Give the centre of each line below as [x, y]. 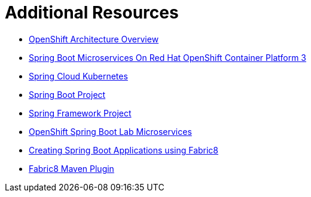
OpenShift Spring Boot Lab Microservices [110, 131]
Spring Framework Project [80, 113]
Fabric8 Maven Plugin [71, 168]
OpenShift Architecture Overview [94, 39]
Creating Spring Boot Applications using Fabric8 [124, 150]
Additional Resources [92, 13]
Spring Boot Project [67, 94]
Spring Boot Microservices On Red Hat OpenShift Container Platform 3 [167, 57]
